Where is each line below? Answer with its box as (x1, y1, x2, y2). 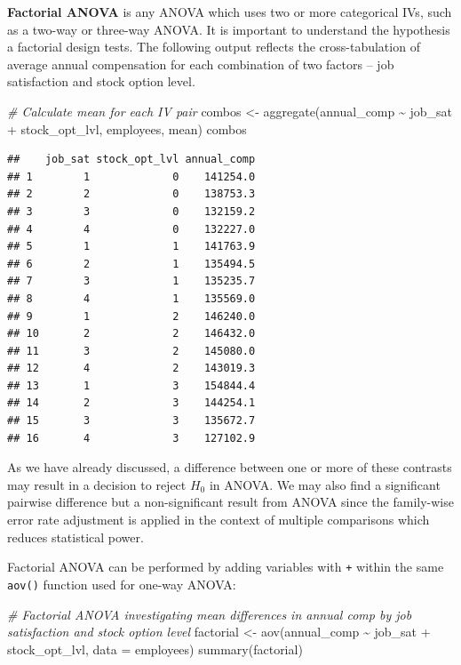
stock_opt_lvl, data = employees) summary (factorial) (7, 639, 303, 658)
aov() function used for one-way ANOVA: (7, 574, 236, 593)
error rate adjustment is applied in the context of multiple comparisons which (7, 510, 430, 529)
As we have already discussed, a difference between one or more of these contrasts (7, 458, 452, 477)
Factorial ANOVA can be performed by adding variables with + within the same (7, 557, 444, 576)
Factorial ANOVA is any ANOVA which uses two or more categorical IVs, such (7, 3, 452, 20)
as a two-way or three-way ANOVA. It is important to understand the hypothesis (7, 20, 450, 38)
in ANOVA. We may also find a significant (209, 475, 441, 493)
